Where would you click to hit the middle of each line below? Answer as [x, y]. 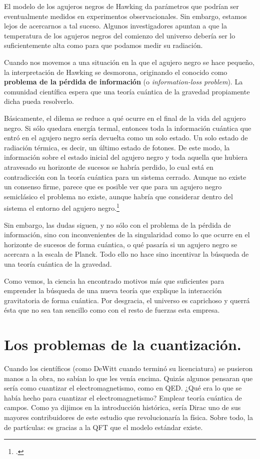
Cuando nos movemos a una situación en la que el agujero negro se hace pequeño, [129, 62]
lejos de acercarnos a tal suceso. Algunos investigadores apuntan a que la [115, 26]
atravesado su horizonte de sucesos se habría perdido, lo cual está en [109, 167]
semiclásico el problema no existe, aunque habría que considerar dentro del [118, 196]
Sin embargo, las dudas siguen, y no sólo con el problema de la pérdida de [117, 225]
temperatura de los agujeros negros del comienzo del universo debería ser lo [120, 35]
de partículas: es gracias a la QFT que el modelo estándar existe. [103, 427]
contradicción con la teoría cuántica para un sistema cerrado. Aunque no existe [125, 177]
